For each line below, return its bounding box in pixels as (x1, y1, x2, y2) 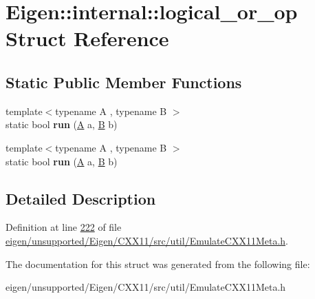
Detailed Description (6, 187, 156, 209)
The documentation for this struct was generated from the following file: (6, 256, 310, 271)
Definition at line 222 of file (6, 220, 122, 234)
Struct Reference (6, 24, 169, 52)
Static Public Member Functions (6, 71, 242, 92)
